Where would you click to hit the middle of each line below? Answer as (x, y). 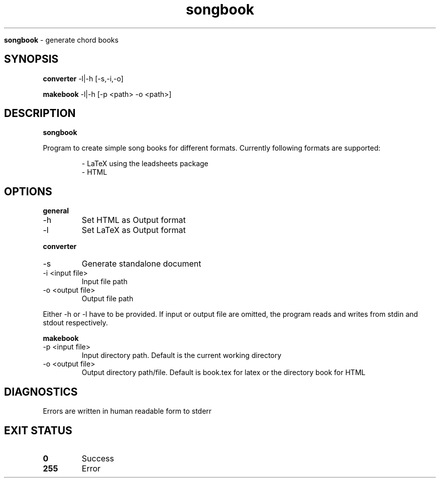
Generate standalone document (141, 264)
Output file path (107, 299)
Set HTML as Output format (134, 220)
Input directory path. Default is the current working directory (182, 355)
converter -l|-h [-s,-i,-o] (83, 78)
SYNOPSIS (31, 59)
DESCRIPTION (40, 113)
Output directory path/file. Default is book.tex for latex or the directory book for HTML (224, 373)
